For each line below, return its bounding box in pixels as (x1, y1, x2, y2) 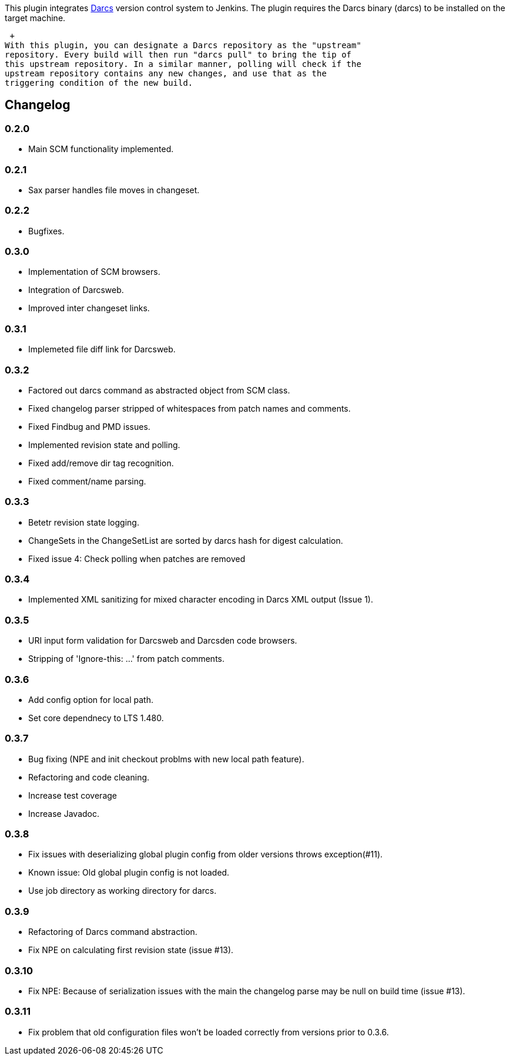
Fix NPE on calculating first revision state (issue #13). (28, 945, 234, 955)
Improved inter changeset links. (28, 303, 150, 314)
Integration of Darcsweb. (28, 285, 124, 295)
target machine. (5, 13, 66, 23)
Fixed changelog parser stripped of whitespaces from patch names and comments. (28, 403, 351, 413)
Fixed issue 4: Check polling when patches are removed (28, 553, 246, 564)
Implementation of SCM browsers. (28, 267, 160, 277)
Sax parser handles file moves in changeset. (28, 184, 200, 195)
